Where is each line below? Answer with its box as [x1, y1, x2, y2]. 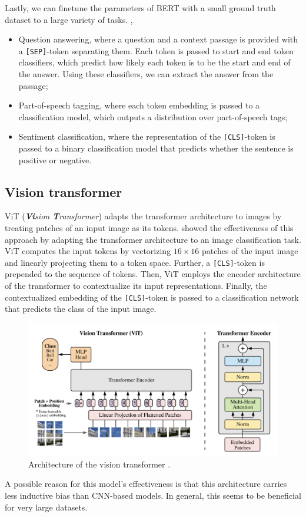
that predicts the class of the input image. [5, 302, 157, 315]
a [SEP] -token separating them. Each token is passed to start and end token [18, 44, 294, 57]
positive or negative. [18, 153, 92, 166]
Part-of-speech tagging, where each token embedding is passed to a [18, 99, 260, 111]
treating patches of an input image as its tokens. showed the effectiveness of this [5, 222, 294, 234]
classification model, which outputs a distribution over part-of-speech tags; [18, 110, 288, 123]
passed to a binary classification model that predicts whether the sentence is [18, 142, 294, 154]
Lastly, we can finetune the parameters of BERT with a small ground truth [5, 2, 276, 14]
